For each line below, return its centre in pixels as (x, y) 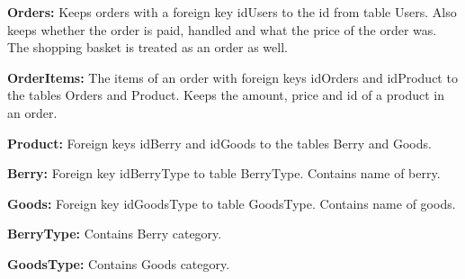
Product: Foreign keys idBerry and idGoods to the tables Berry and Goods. (219, 143)
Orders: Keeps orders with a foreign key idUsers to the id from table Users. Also (232, 12)
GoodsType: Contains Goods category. (119, 263)
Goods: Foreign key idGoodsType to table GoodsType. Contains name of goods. (232, 203)
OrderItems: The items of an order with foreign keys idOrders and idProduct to (232, 77)
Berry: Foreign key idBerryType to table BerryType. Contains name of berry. (224, 173)
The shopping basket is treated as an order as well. (148, 47)
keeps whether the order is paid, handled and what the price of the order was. (222, 29)
